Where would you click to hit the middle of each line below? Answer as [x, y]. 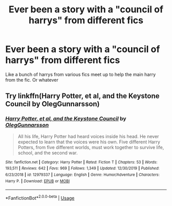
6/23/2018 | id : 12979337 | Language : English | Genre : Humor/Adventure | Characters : [82, 175]
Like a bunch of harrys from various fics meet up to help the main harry [81, 74]
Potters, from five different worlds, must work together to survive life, [91, 147]
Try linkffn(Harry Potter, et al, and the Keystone [82, 96]
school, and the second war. [48, 153]
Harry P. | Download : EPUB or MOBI [38, 181]
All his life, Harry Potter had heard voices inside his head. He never [88, 136]
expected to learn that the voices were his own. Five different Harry [89, 142]
